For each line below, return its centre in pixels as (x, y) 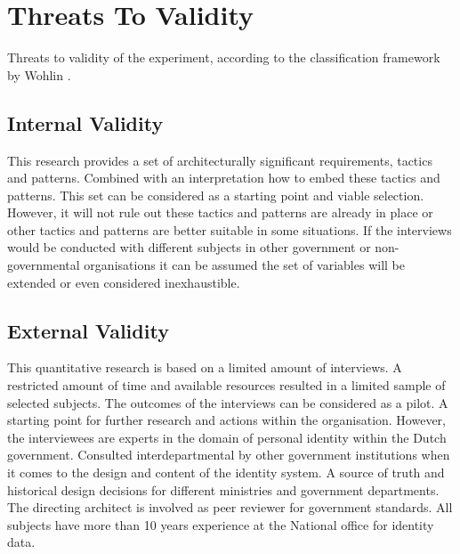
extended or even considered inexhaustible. (124, 282)
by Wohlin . (39, 74)
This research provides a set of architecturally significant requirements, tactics (220, 160)
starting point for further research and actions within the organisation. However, (226, 420)
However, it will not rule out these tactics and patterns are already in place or (220, 212)
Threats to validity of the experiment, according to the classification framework (224, 57)
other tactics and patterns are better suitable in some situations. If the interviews (230, 229)
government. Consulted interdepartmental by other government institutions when (229, 455)
